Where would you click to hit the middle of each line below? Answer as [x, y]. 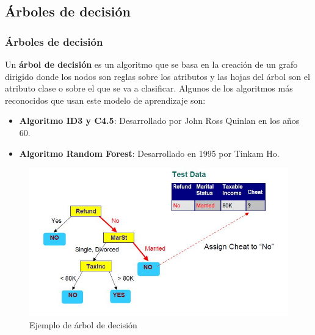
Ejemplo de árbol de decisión [83, 324]
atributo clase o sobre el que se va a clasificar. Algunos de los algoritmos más [149, 88]
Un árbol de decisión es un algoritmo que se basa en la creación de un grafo [151, 64]
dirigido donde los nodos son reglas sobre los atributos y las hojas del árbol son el [157, 76]
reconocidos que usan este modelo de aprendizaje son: [105, 100]
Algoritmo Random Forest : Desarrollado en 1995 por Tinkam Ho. [149, 153]
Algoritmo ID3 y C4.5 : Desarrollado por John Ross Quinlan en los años [159, 121]
